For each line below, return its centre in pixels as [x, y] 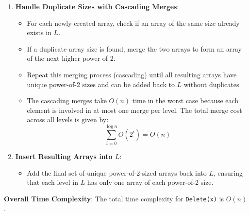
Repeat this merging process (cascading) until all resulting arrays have [132, 74]
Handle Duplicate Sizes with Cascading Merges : [97, 6]
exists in [39, 32]
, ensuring [228, 172]
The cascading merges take [67, 100]
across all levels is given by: [68, 119]
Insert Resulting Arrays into [64, 156]
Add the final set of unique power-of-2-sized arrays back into [117, 172]
